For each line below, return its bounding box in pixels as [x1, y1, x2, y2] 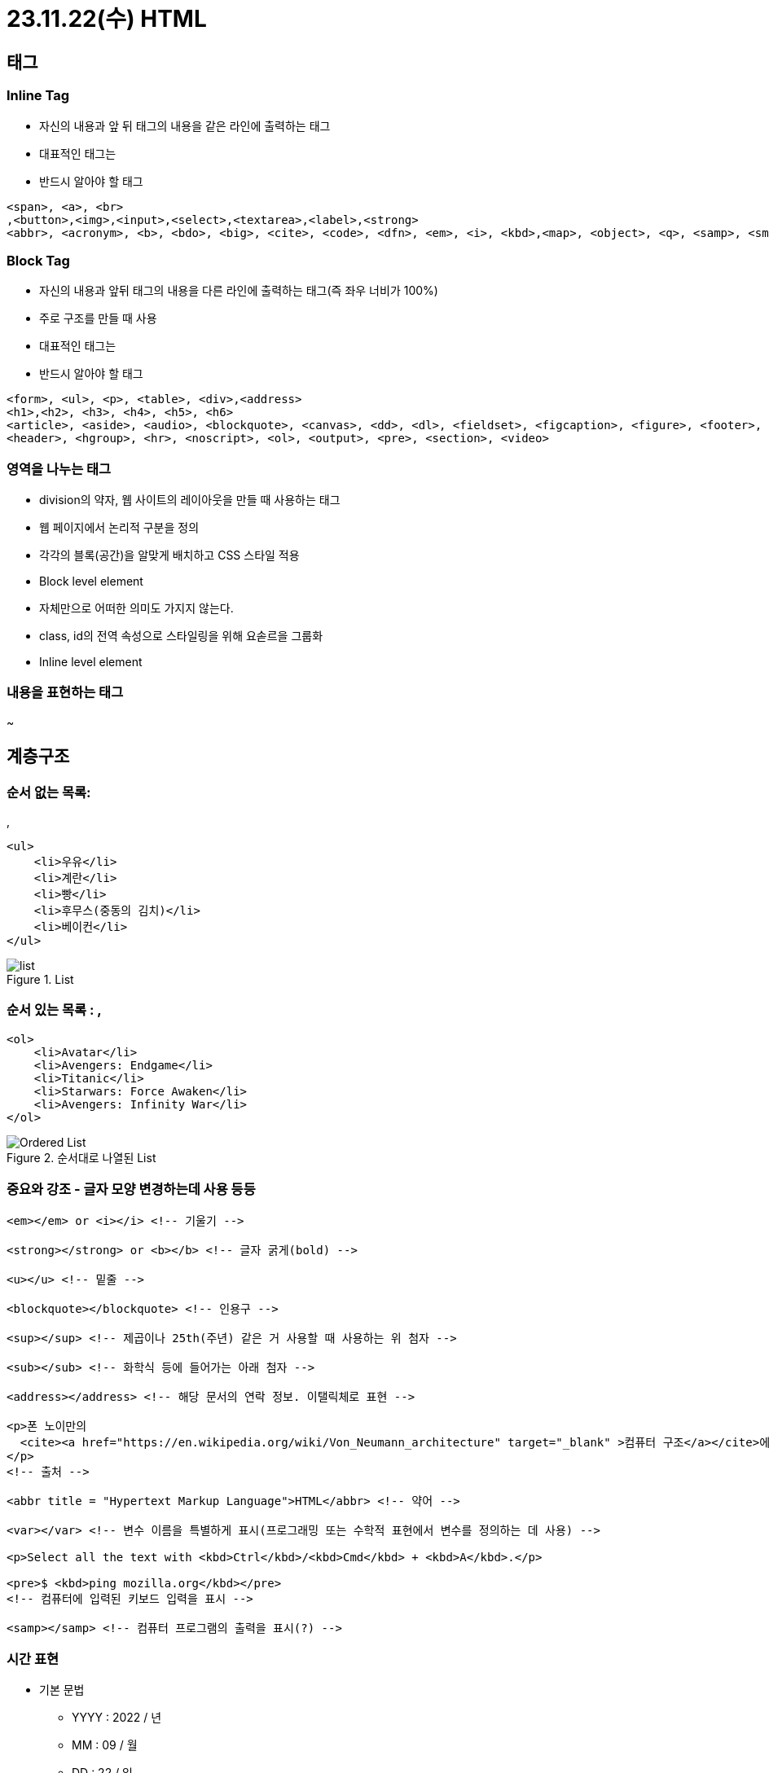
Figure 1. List [7, 972, 74, 987]
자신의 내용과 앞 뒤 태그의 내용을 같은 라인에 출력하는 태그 [39, 118, 331, 133]
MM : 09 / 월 [72, 1738, 138, 1753]
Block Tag [7, 252, 70, 269]
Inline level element [39, 655, 143, 669]
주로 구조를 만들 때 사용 [39, 311, 157, 326]
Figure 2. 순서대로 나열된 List [7, 1150, 156, 1165]
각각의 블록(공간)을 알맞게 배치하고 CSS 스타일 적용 [39, 548, 300, 563]
